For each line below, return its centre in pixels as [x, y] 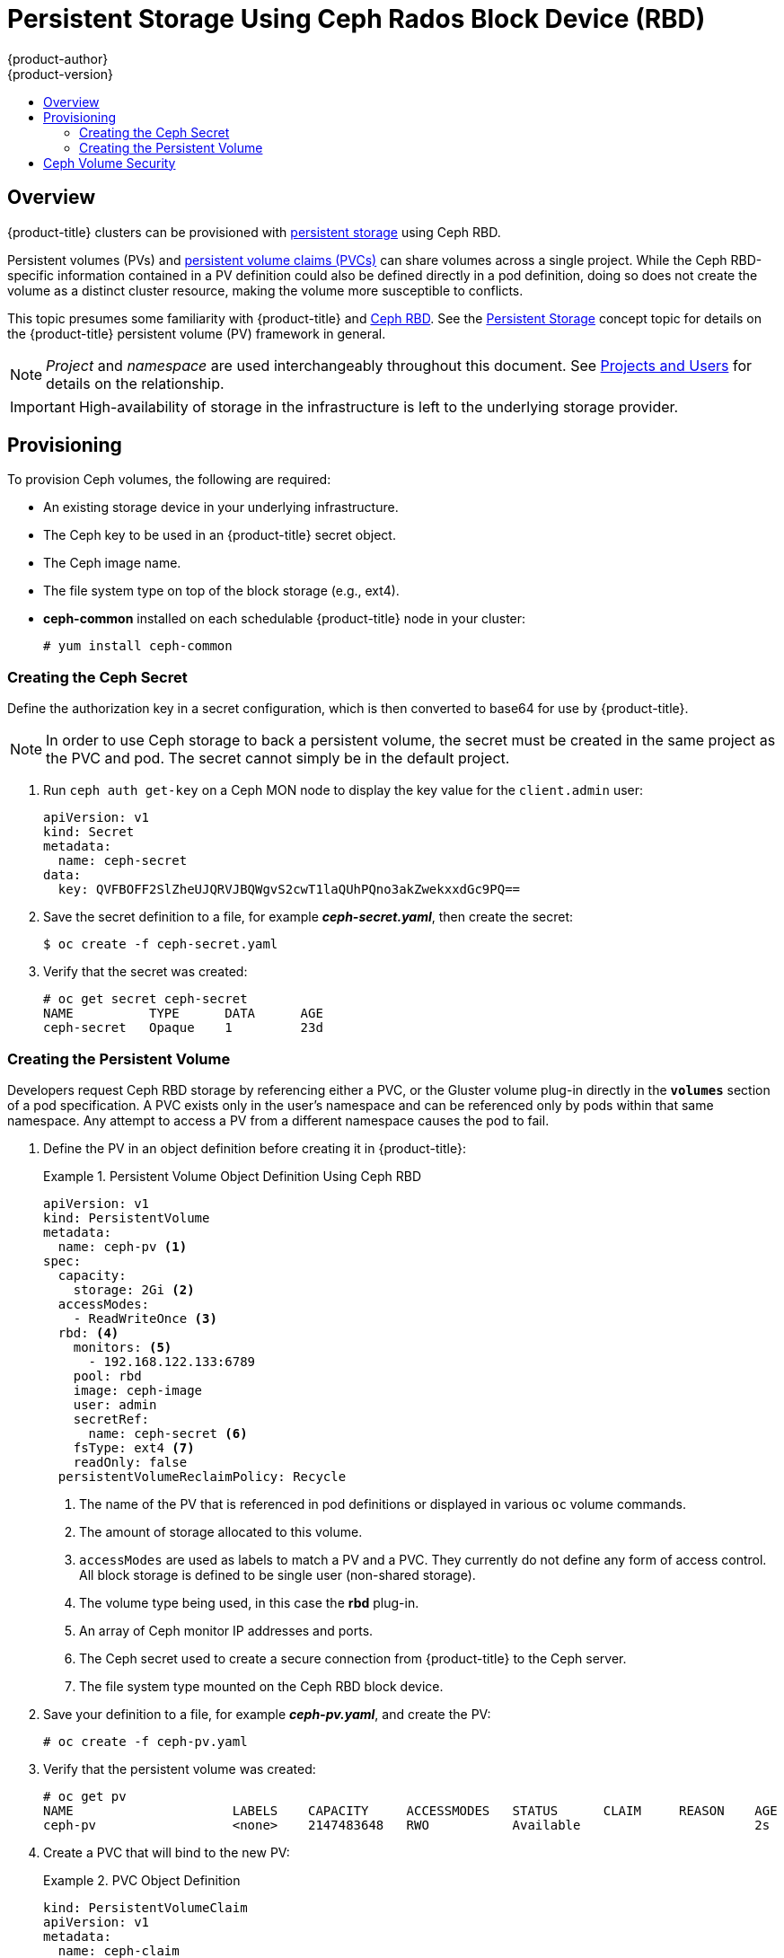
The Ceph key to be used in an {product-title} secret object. [220, 535]
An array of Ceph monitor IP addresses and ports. [226, 1630]
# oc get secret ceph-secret [145, 999]
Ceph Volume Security [110, 163]
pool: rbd [107, 1376]
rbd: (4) [88, 1332]
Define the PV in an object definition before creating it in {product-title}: [255, 1148]
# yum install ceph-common [138, 646]
